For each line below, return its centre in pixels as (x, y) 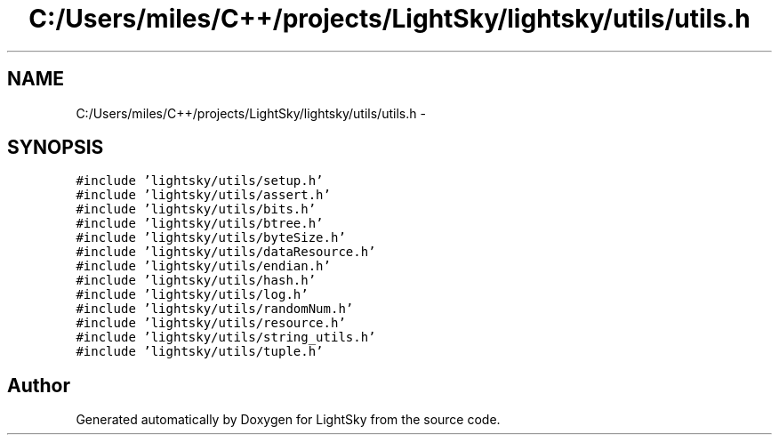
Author (39, 385)
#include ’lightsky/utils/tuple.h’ (200, 352)
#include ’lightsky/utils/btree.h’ (200, 224)
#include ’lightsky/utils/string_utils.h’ (226, 338)
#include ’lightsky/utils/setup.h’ (200, 181)
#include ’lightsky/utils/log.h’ (192, 295)
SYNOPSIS (56, 148)
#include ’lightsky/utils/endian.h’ (203, 266)
